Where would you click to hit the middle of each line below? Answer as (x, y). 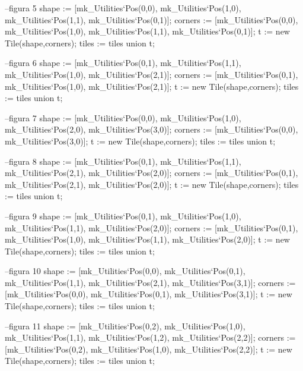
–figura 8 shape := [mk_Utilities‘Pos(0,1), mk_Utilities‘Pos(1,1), (123, 161)
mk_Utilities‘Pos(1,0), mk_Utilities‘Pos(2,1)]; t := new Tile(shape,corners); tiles (152, 86)
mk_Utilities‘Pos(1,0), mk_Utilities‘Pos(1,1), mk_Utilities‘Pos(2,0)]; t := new (147, 239)
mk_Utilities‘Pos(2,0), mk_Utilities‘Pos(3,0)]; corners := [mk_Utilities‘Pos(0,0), (151, 129)
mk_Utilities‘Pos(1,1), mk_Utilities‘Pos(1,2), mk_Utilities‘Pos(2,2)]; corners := (150, 337)
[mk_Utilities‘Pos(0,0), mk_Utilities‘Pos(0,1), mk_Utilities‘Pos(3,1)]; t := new (149, 294)
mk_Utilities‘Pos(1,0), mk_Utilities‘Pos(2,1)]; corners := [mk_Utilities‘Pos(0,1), (151, 74)
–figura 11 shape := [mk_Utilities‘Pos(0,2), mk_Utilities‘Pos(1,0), (125, 326)
